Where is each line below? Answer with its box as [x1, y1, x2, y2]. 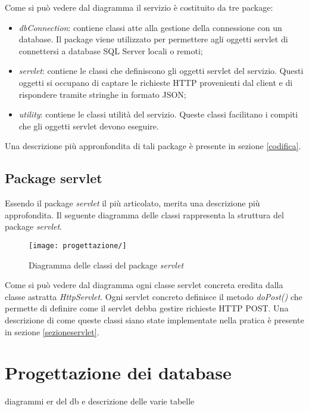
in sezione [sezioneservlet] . [5, 325, 99, 338]
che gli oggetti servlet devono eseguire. [18, 119, 159, 132]
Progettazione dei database [5, 360, 232, 385]
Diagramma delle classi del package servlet [29, 258, 184, 271]
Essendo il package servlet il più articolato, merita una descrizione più [5, 197, 260, 209]
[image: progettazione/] [29, 241, 127, 250]
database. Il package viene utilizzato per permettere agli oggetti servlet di [18, 33, 288, 45]
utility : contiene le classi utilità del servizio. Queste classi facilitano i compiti [18, 108, 298, 120]
